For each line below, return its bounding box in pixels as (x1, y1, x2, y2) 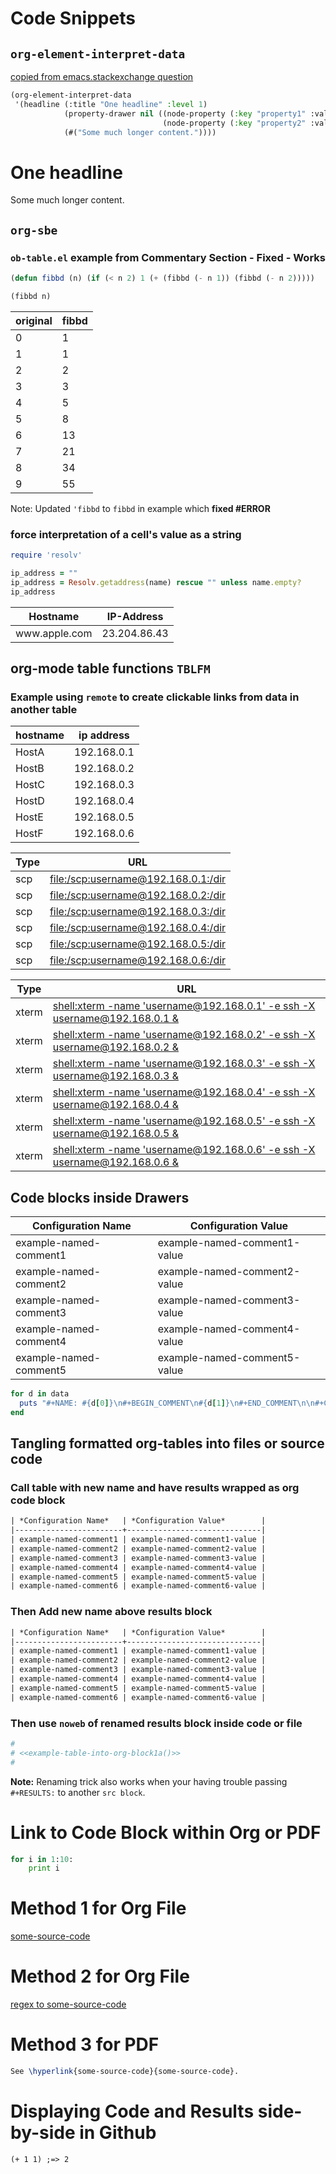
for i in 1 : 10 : (10, 1854, 74, 1864)
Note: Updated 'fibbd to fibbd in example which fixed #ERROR (10, 502, 271, 514)
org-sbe (10, 223, 58, 237)
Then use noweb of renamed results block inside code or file (10, 1716, 303, 1730)
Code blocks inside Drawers (10, 1189, 190, 1206)
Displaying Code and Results (10, 2100, 255, 2123)
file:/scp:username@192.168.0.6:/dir (49, 953, 227, 967)
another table (10, 702, 78, 716)
